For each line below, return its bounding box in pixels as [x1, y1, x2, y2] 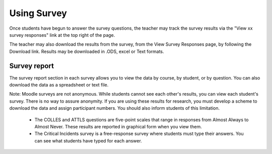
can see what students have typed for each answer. [34, 137, 142, 143]
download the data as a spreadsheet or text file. [9, 82, 109, 88]
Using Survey [9, 8, 67, 19]
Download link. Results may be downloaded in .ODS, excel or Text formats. [9, 48, 164, 54]
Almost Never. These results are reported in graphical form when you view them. [34, 123, 202, 129]
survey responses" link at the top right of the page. [9, 32, 115, 38]
